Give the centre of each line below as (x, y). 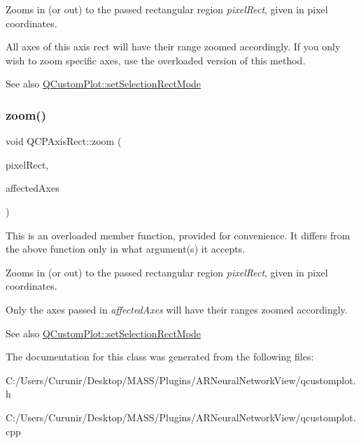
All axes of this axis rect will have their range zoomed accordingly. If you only (173, 47)
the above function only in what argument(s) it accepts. (126, 249)
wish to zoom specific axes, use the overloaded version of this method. (156, 60)
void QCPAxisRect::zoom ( (64, 141)
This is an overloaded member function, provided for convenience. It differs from (178, 235)
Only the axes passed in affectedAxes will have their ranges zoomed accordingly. (177, 309)
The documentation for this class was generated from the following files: (160, 357)
